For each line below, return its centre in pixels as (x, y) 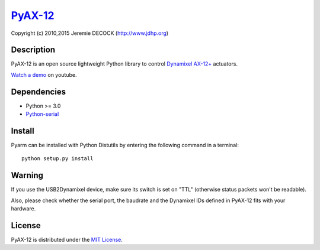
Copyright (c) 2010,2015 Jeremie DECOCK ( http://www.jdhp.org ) (90, 33)
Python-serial (42, 114)
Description (33, 50)
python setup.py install (57, 159)
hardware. (23, 209)
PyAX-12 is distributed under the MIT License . (67, 240)
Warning (27, 175)
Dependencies (39, 92)
